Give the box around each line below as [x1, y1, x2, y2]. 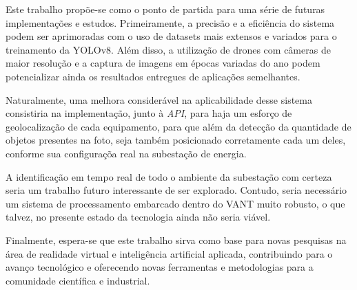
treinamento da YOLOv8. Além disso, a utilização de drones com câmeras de [6, 42, 331, 56]
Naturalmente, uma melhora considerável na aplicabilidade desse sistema [6, 92, 312, 107]
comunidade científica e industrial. [6, 273, 150, 287]
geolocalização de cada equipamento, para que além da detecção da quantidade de [6, 119, 351, 133]
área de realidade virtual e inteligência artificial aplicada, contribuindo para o [6, 246, 333, 260]
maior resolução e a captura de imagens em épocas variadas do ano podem [6, 56, 320, 70]
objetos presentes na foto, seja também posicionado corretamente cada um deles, [6, 133, 346, 147]
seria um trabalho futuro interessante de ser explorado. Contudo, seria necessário [6, 183, 347, 197]
